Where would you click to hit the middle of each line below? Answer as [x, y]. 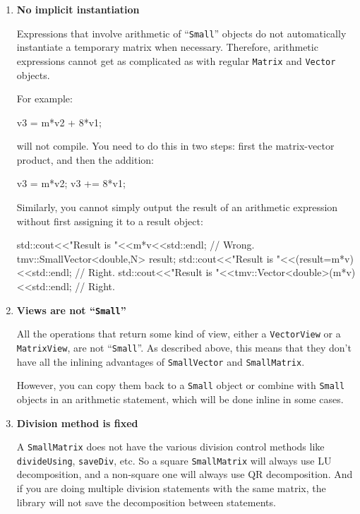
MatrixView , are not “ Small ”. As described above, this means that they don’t [184, 347]
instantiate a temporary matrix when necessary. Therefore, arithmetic [167, 47]
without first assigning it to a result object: [110, 221]
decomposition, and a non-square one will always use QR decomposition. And [185, 474]
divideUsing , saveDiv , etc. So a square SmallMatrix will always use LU [174, 460]
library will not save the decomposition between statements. [146, 502]
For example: [44, 98]
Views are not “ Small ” [71, 310]
